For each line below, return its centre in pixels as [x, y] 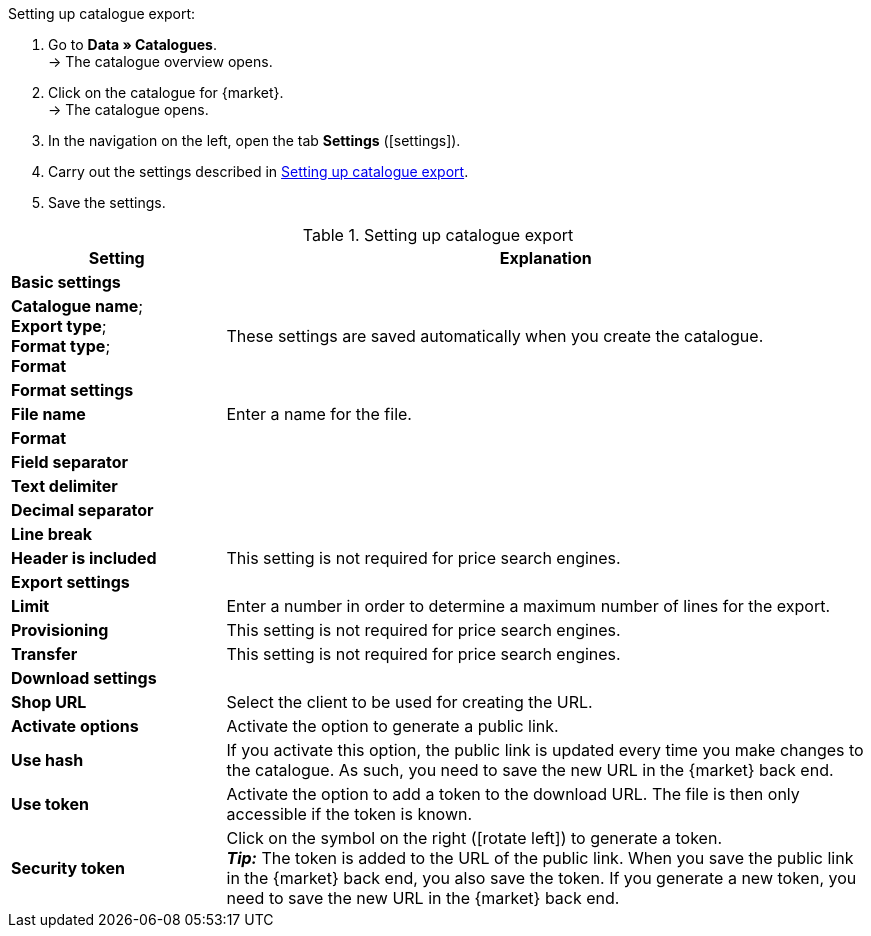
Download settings [84, 678]
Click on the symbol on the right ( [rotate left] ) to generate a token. [474, 838]
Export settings [70, 582]
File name [48, 414]
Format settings [72, 390]
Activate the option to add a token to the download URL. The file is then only [513, 794]
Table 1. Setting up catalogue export [438, 235]
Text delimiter [64, 486]
